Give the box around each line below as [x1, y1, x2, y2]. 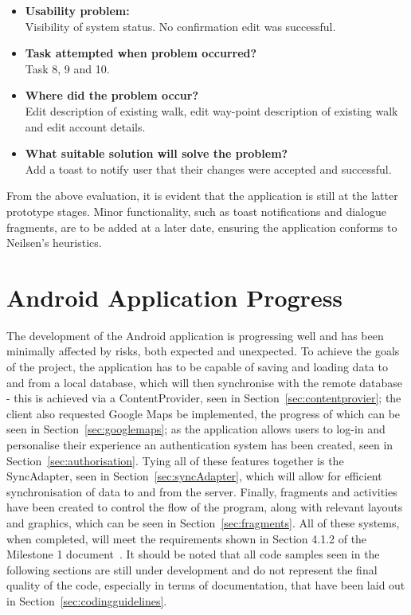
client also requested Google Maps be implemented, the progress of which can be [6, 405, 401, 421]
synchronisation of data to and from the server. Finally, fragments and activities [6, 483, 397, 499]
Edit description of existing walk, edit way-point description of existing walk [25, 102, 398, 119]
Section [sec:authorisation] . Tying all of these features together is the [6, 452, 344, 468]
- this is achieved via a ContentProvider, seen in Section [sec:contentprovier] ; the [6, 390, 401, 406]
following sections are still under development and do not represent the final [6, 561, 378, 578]
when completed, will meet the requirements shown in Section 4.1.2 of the [6, 530, 367, 546]
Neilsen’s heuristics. [6, 234, 102, 251]
